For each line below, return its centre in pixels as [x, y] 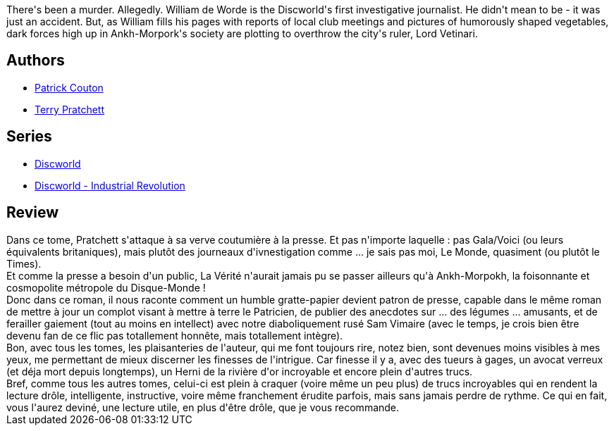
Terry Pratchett [70, 109]
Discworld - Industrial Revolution [110, 185]
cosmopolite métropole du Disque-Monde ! [106, 287]
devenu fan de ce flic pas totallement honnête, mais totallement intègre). [175, 335]
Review [33, 213]
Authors [36, 61]
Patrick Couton [69, 87]
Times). [24, 263]
